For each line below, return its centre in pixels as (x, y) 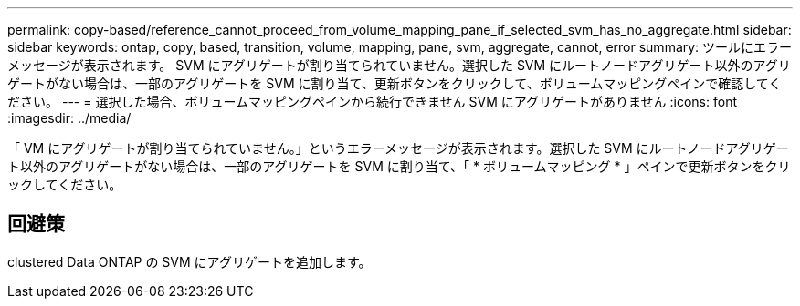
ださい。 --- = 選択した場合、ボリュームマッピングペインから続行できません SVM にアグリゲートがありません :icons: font (372, 102)
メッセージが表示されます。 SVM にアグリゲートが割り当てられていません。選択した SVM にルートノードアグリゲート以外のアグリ (399, 65)
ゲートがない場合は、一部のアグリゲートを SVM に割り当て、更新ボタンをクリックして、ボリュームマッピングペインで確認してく (395, 83)
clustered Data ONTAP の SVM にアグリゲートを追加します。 (189, 261)
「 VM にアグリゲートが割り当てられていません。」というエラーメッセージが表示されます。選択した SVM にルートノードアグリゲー (398, 148)
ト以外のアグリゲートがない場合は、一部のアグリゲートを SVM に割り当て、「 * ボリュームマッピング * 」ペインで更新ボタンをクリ (399, 166)
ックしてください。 (65, 184)
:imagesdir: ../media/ (69, 118)
